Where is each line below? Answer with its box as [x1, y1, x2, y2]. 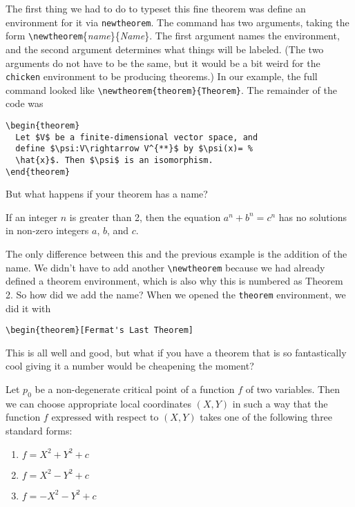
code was [6, 96, 44, 111]
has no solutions [278, 209, 347, 224]
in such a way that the [232, 396, 328, 410]
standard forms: [6, 423, 73, 437]
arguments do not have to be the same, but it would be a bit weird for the [6, 55, 320, 70]
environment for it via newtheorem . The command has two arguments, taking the [6, 15, 349, 29]
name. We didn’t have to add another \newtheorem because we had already [6, 260, 325, 274]
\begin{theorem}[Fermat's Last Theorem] [6, 325, 194, 336]
